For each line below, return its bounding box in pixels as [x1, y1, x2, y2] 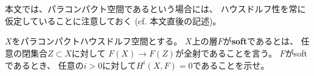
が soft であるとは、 [223, 35, 298, 47]
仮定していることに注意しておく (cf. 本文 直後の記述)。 [5, 14, 222, 27]
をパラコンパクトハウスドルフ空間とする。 [12, 35, 183, 47]
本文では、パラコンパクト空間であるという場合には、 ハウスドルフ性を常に [5, 2, 306, 15]
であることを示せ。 [192, 58, 270, 71]
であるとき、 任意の [5, 58, 84, 71]
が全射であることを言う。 [175, 46, 277, 59]
